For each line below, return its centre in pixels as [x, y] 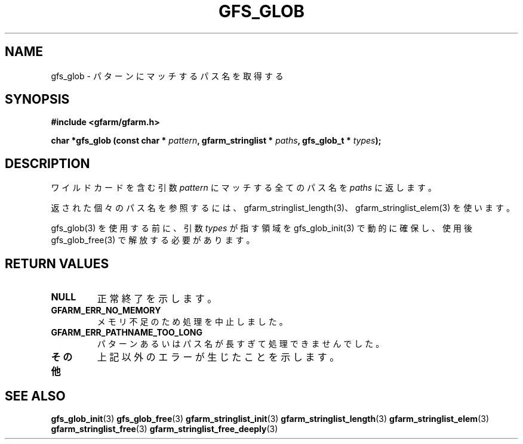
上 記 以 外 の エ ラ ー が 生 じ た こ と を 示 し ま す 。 [218, 357]
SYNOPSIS [37, 100]
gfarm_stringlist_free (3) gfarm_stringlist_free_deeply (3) [164, 429]
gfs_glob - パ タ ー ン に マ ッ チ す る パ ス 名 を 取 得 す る [167, 76]
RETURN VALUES [57, 263]
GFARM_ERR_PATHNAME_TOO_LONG [127, 333]
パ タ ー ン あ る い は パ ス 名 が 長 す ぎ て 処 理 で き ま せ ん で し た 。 [241, 344]
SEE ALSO [35, 396]
